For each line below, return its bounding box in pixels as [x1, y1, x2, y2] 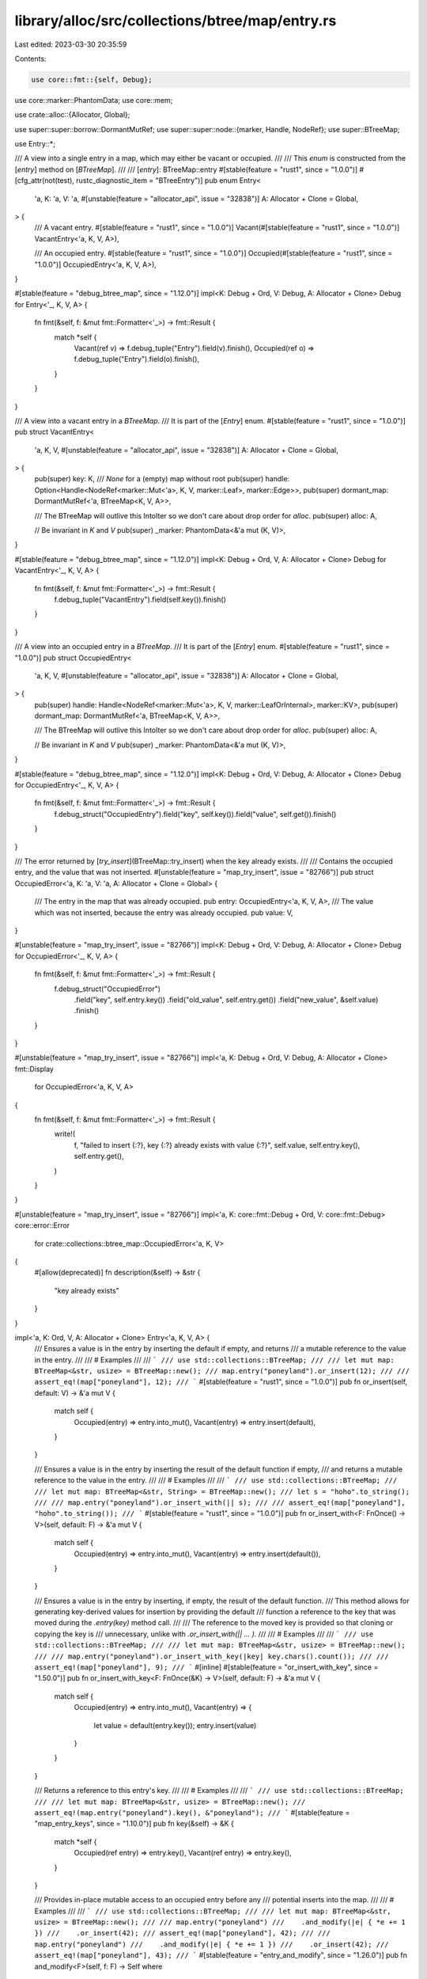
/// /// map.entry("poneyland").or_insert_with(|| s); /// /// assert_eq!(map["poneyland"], [34, 1498, 406, 1507]
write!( [54, 1129, 75, 1139]
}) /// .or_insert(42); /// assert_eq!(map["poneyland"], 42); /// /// [34, 1928, 331, 1938]
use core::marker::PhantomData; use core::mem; [14, 95, 173, 104]
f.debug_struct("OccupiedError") [54, 984, 161, 993]
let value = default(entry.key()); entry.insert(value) [93, 1720, 257, 1730]
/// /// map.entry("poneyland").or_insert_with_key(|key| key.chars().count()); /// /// [34, 1651, 389, 1661]
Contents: [14, 54, 47, 63]
